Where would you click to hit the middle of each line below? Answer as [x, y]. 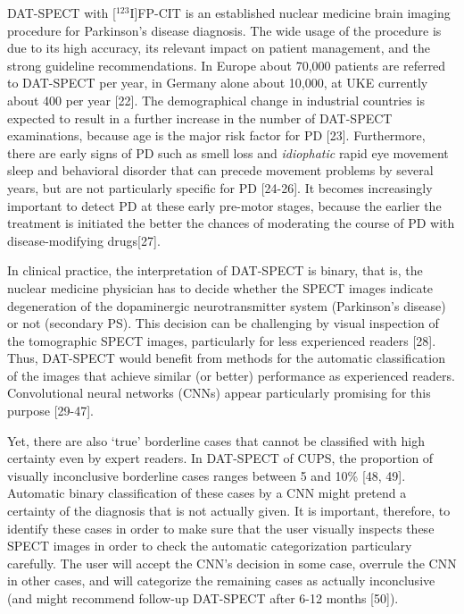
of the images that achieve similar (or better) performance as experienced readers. [231, 375]
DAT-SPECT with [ [62, 13]
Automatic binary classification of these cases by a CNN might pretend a [207, 493]
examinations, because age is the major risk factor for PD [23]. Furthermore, [216, 135]
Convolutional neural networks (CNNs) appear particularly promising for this [219, 393]
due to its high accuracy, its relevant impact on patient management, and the [219, 48]
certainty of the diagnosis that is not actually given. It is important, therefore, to [229, 511]
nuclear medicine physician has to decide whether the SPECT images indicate [220, 287]
